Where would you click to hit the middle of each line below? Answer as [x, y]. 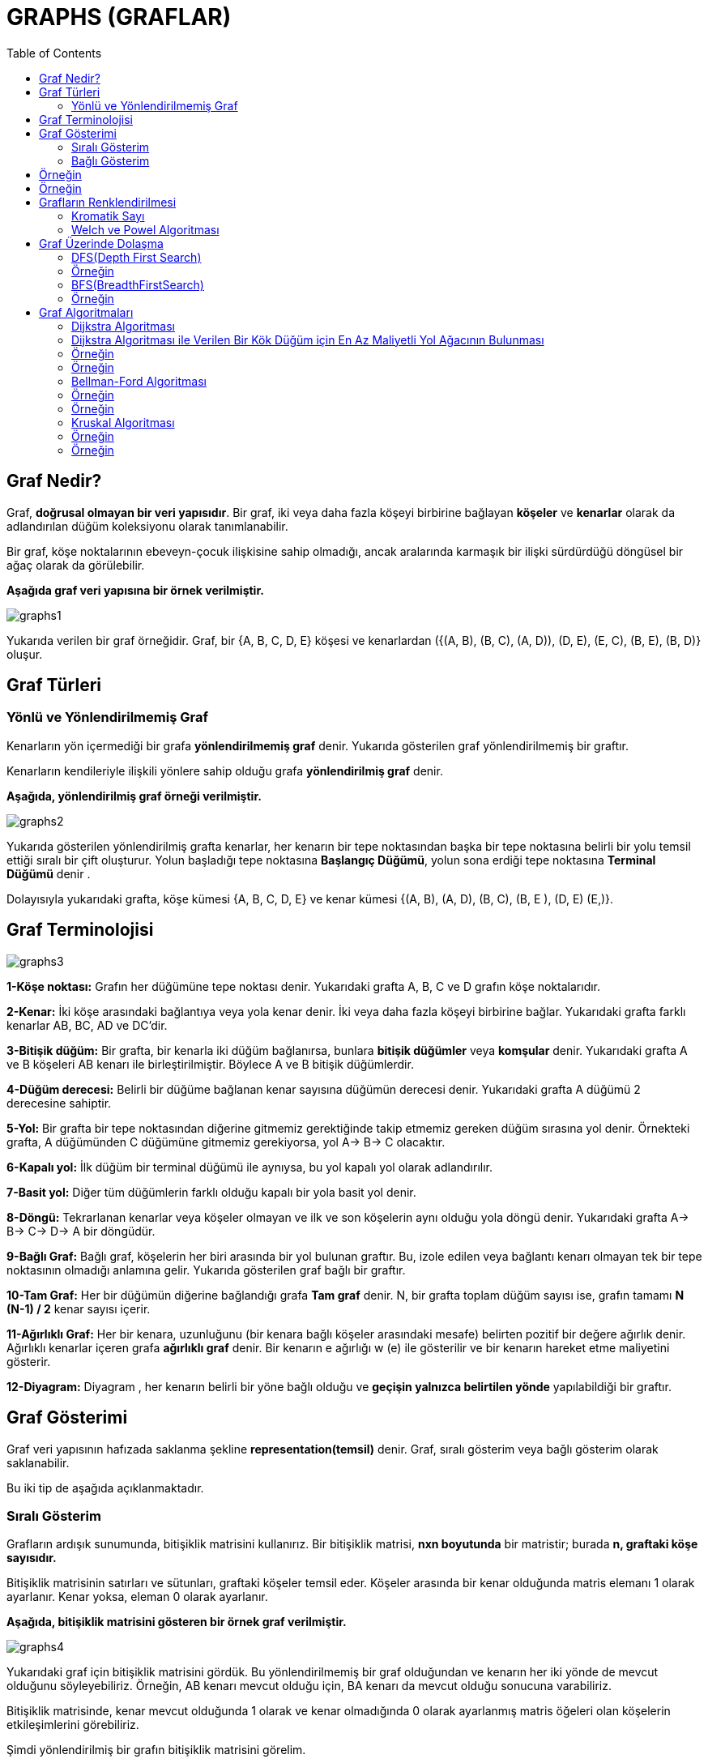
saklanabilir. [38, 1462]
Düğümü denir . [49, 873]
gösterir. [29, 1361]
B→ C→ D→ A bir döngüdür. [81, 1231]
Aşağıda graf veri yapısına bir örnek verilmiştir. [135, 590]
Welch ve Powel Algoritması [145, 229]
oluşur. [25, 654]
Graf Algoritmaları [86, 312]
